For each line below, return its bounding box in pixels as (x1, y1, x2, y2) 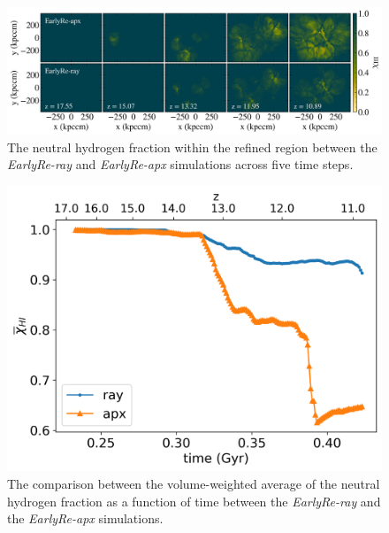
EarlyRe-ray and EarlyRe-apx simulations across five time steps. (7, 155, 354, 174)
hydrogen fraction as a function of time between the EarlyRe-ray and (7, 491, 381, 510)
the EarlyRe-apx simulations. (7, 509, 164, 528)
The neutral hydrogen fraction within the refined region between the (7, 137, 378, 156)
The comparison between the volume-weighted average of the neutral (7, 475, 380, 493)
